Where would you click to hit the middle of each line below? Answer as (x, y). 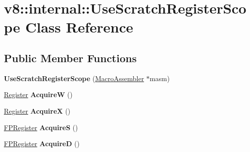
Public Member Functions (70, 58)
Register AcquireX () (37, 110)
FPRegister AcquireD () (42, 144)
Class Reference (79, 27)
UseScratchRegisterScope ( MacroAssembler (74, 78)
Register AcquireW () (38, 94)
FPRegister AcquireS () (41, 127)
